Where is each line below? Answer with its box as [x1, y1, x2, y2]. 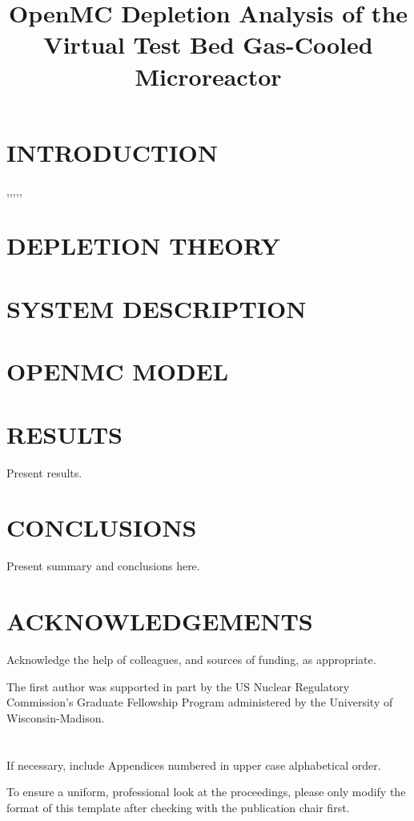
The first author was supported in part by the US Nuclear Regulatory [6, 678, 350, 694]
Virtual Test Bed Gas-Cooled [43, 28, 373, 61]
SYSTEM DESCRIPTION [6, 292, 307, 324]
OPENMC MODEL [6, 355, 229, 388]
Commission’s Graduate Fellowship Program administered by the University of [6, 694, 393, 710]
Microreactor [135, 59, 282, 92]
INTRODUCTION [6, 135, 219, 168]
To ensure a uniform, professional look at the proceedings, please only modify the [6, 783, 406, 800]
